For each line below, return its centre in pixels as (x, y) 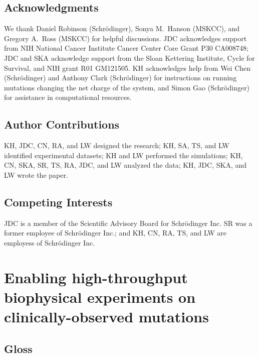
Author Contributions (62, 124)
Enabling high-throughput (96, 277)
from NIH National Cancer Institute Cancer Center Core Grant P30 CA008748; (126, 48)
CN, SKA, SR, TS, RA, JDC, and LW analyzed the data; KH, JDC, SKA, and (125, 165)
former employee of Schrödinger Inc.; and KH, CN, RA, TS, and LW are (115, 233)
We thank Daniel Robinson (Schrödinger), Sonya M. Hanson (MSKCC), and (122, 28)
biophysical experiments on (100, 296)
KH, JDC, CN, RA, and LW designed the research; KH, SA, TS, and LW (117, 145)
